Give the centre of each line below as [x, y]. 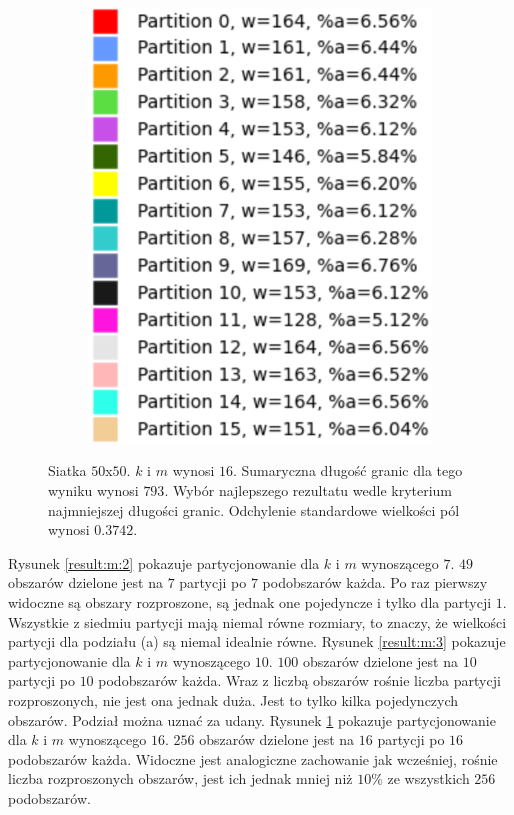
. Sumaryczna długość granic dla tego [348, 470]
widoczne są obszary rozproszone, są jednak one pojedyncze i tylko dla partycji [250, 602]
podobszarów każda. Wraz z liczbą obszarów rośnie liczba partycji [299, 680]
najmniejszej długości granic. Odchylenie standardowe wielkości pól [254, 509]
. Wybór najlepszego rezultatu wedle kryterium [308, 490]
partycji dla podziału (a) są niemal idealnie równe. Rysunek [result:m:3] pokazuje [257, 641]
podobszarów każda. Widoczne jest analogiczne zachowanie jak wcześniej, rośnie [253, 758]
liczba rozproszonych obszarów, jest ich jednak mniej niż [180, 778]
